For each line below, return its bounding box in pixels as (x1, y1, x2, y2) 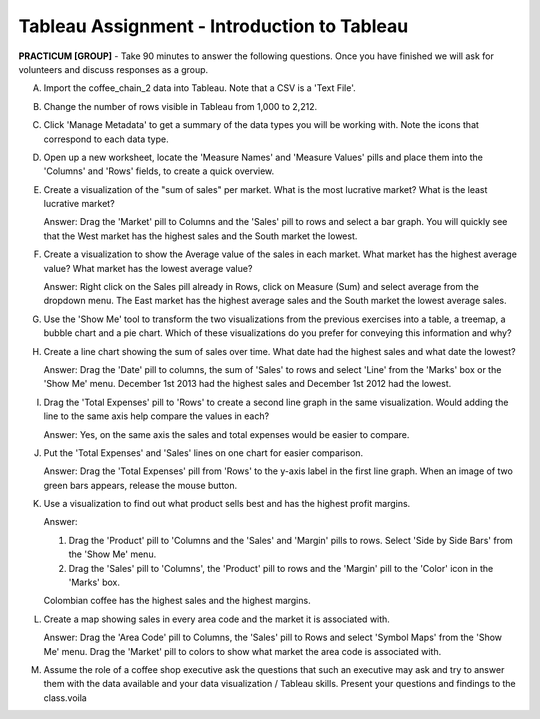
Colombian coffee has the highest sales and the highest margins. (43, 595, 311, 607)
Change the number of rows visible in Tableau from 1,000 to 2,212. (43, 100, 318, 112)
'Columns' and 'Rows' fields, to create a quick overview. (43, 165, 275, 177)
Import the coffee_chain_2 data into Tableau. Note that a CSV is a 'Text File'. (43, 82, 357, 94)
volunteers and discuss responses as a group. (18, 63, 209, 75)
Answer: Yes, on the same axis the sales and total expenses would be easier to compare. (43, 428, 410, 440)
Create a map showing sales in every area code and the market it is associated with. (43, 613, 390, 625)
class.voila (43, 691, 87, 704)
